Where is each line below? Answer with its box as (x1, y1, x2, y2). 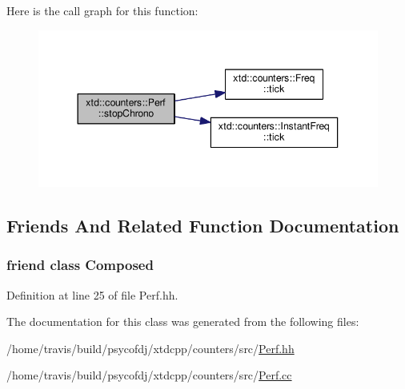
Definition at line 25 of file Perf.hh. (6, 286, 178, 303)
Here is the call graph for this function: (6, 2, 198, 18)
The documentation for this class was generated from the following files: (6, 313, 359, 330)
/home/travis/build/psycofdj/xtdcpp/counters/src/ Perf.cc (6, 367, 292, 383)
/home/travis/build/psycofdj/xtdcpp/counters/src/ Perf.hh (6, 339, 295, 356)
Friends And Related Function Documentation (6, 212, 399, 237)
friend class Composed (6, 255, 154, 275)
